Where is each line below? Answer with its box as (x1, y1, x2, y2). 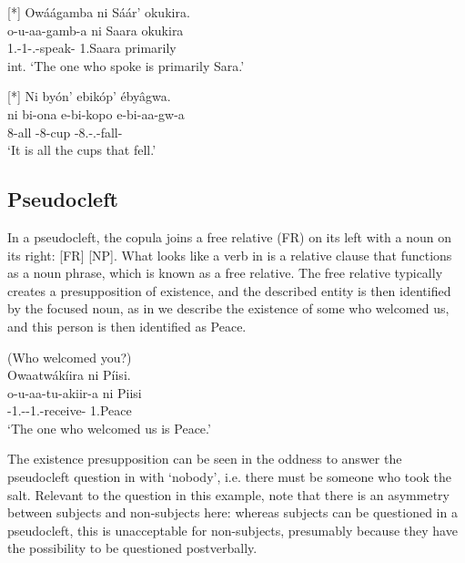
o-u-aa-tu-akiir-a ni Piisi (7, 383, 142, 402)
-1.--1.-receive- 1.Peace (7, 401, 132, 420)
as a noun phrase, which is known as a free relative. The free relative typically (7, 263, 443, 282)
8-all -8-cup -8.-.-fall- (7, 122, 123, 141)
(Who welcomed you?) (7, 347, 132, 366)
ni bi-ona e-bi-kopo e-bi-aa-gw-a (7, 104, 185, 123)
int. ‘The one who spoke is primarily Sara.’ (7, 56, 245, 75)
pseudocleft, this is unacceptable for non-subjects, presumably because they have (7, 520, 458, 539)
